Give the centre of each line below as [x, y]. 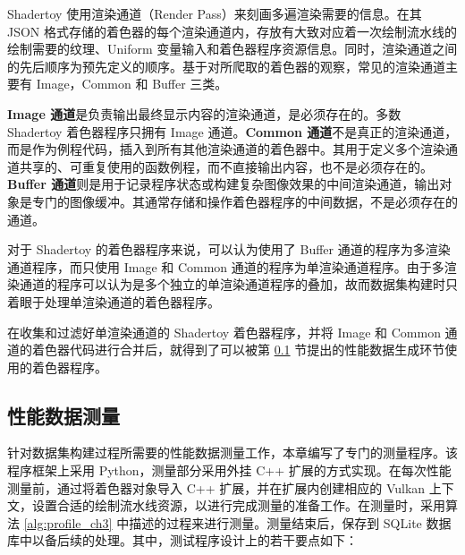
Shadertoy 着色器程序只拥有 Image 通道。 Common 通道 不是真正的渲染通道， [232, 131]
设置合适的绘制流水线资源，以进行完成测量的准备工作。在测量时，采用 [238, 505]
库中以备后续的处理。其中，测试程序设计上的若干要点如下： [182, 540]
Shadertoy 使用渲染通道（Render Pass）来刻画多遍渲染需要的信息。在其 [215, 13]
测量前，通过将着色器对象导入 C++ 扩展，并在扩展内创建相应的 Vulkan [216, 487]
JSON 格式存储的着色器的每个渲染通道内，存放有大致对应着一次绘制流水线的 [232, 31]
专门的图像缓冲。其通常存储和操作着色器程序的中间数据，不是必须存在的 [245, 201]
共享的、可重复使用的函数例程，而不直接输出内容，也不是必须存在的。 [226, 166]
